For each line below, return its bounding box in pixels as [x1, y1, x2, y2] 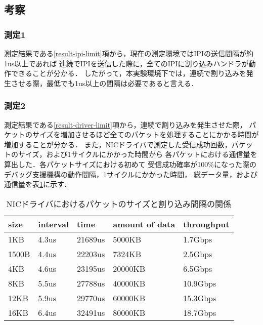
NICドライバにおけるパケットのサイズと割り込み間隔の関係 [6, 197, 232, 210]
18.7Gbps [183, 306, 216, 318]
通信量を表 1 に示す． [4, 179, 71, 189]
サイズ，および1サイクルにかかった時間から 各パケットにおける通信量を [18, 149, 257, 159]
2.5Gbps [183, 248, 212, 260]
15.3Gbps [183, 292, 216, 304]
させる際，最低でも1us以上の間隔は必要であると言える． [11, 77, 198, 88]
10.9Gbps [183, 277, 216, 289]
